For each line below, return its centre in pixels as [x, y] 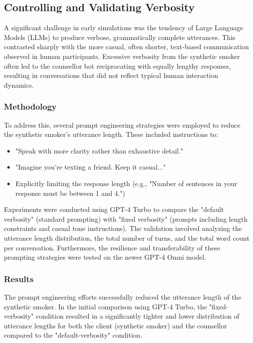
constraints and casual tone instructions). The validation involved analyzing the [123, 228]
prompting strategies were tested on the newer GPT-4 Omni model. [105, 257]
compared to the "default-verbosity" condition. [73, 335]
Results [19, 278]
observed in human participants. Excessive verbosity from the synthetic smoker [122, 56]
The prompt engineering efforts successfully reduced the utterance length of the [123, 296]
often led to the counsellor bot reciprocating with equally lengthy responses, [117, 66]
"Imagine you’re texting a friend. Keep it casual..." [90, 167]
